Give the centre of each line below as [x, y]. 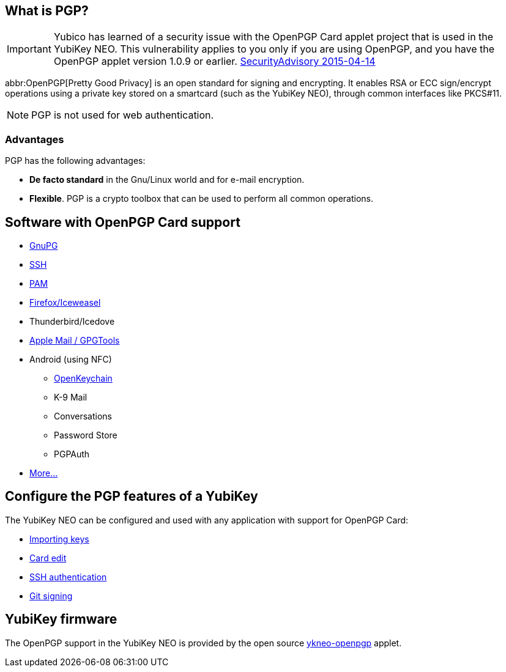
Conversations [83, 416]
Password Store [86, 435]
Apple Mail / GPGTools [75, 341]
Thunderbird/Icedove [72, 322]
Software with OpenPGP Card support [123, 222]
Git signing [51, 596]
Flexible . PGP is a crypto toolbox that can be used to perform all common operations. [201, 199]
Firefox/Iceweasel [65, 303]
